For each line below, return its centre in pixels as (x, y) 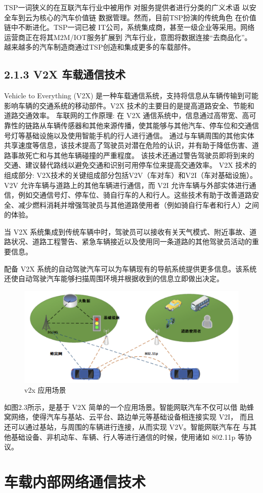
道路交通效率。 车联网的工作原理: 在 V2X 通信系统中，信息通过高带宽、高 (127, 115)
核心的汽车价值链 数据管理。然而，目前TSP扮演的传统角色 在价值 (148, 17)
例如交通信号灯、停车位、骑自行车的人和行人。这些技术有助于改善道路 (135, 195)
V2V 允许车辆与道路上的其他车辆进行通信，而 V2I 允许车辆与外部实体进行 (127, 185)
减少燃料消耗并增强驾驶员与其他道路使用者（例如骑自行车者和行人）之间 (138, 204)
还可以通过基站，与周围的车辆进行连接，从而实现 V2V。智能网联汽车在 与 (127, 427)
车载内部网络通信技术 (75, 481)
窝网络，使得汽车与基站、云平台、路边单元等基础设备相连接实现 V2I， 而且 (129, 417)
